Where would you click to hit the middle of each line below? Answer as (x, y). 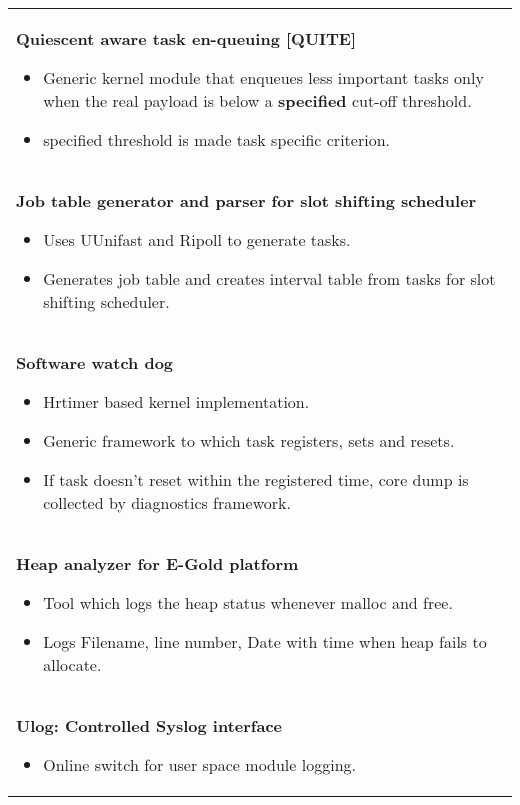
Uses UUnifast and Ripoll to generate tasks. (197, 239)
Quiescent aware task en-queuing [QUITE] (186, 38)
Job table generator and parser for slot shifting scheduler (246, 200)
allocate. (72, 664)
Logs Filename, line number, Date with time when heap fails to (265, 641)
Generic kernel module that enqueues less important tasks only (263, 77)
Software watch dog (95, 362)
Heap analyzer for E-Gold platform (157, 563)
